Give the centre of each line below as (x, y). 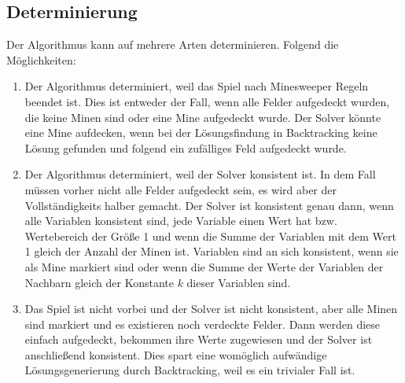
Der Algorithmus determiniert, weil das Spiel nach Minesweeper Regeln (197, 86)
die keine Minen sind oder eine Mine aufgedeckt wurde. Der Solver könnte (203, 117)
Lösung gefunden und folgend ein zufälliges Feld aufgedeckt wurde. (186, 147)
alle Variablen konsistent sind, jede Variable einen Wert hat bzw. (181, 221)
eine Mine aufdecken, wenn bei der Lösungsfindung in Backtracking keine (201, 133)
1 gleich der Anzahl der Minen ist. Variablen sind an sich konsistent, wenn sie (212, 251)
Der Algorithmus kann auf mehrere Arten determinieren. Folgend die (173, 44)
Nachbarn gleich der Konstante (99, 282)
